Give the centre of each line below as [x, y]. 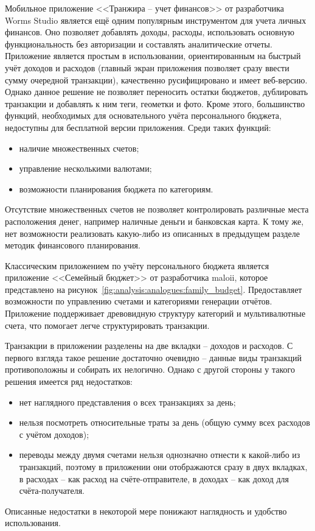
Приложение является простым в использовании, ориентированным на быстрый [153, 56]
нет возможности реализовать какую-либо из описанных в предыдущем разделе [153, 233]
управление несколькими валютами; [85, 168]
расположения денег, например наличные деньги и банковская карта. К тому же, [154, 221]
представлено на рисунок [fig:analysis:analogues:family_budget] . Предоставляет [154, 289]
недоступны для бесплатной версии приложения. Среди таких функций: [138, 127]
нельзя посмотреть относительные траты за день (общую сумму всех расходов [164, 422]
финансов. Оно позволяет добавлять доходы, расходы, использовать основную [150, 32]
